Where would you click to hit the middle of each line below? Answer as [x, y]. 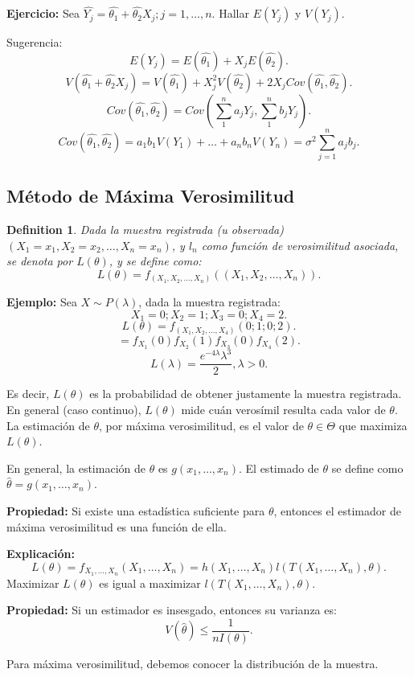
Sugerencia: [35, 42]
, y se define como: [155, 261]
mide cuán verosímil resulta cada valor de [283, 410]
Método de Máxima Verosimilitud [151, 196]
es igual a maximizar [150, 583]
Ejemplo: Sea [42, 302]
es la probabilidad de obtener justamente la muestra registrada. [246, 394]
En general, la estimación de [76, 468]
